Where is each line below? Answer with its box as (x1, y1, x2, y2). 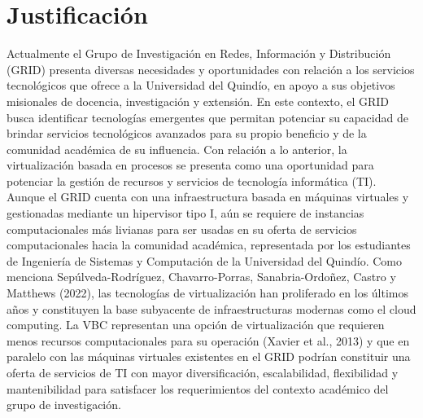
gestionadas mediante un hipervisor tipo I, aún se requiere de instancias (7, 205, 364, 222)
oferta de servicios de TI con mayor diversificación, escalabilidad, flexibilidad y (7, 364, 399, 381)
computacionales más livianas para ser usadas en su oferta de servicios (7, 220, 357, 237)
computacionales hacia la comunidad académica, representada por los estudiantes (7, 236, 411, 253)
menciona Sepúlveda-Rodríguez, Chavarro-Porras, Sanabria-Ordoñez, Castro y (7, 268, 396, 285)
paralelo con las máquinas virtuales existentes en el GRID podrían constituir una (7, 348, 411, 365)
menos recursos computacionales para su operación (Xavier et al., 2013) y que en (7, 332, 410, 349)
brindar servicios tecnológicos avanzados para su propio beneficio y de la (7, 125, 367, 142)
